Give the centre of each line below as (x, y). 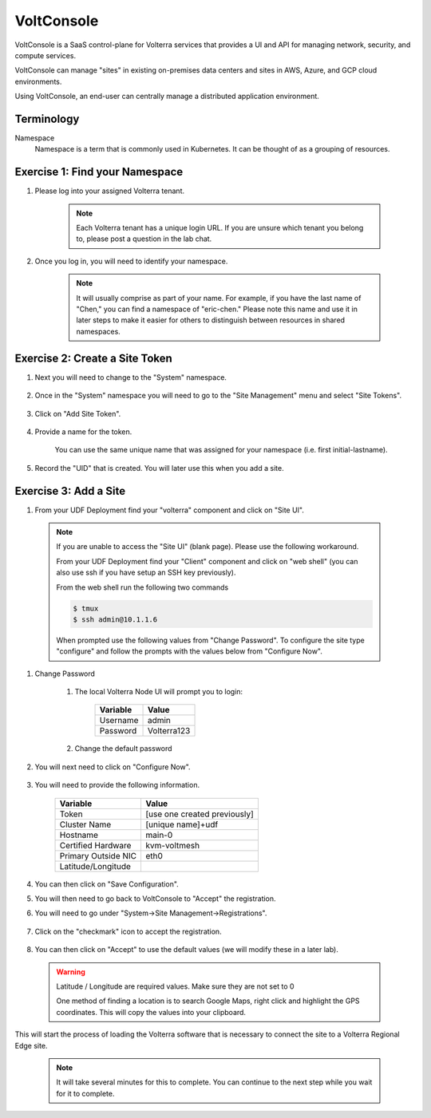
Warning (71, 972)
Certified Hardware (95, 845)
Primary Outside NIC (98, 855)
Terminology (47, 119)
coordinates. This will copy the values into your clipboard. (151, 1012)
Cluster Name (85, 824)
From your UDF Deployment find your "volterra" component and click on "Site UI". (170, 510)
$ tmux (86, 608)
